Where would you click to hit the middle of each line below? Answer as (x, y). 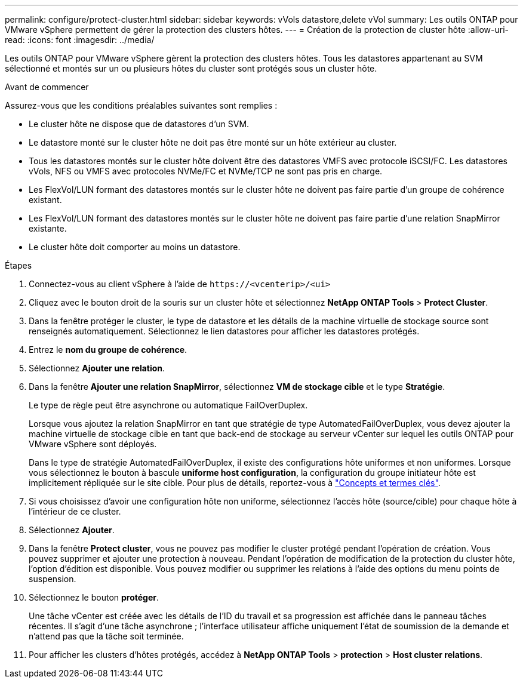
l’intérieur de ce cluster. (75, 511)
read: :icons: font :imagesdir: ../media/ (80, 40)
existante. (48, 228)
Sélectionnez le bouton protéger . (94, 597)
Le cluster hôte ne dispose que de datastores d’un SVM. (139, 124)
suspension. (53, 579)
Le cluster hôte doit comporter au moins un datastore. (135, 247)
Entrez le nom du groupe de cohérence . (108, 350)
